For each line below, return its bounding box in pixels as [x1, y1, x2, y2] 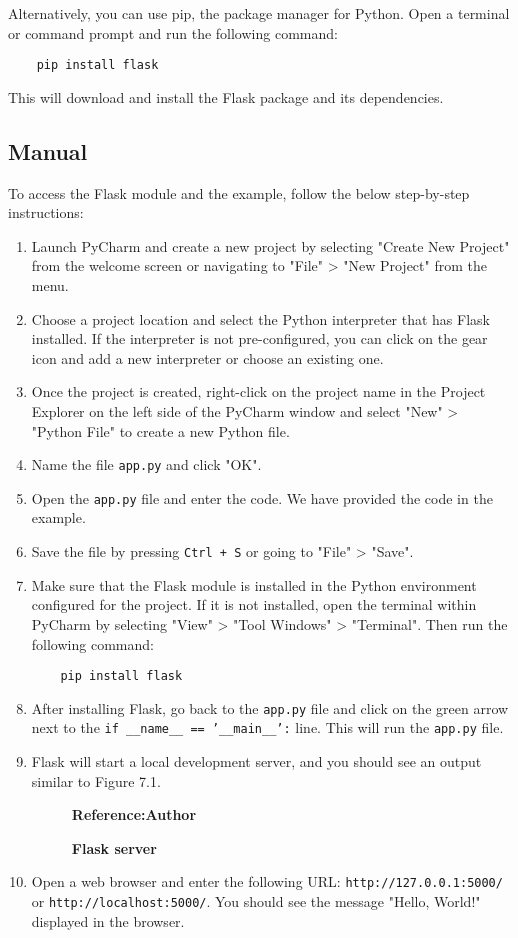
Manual [8, 135, 88, 166]
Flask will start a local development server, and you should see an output [31, 751, 482, 772]
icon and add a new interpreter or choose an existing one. [31, 347, 384, 368]
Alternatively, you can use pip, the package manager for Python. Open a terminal [8, 3, 510, 23]
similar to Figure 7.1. [31, 770, 161, 791]
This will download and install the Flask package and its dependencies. [8, 86, 444, 107]
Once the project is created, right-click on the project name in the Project [31, 381, 486, 402]
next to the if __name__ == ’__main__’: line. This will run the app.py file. [31, 717, 504, 738]
